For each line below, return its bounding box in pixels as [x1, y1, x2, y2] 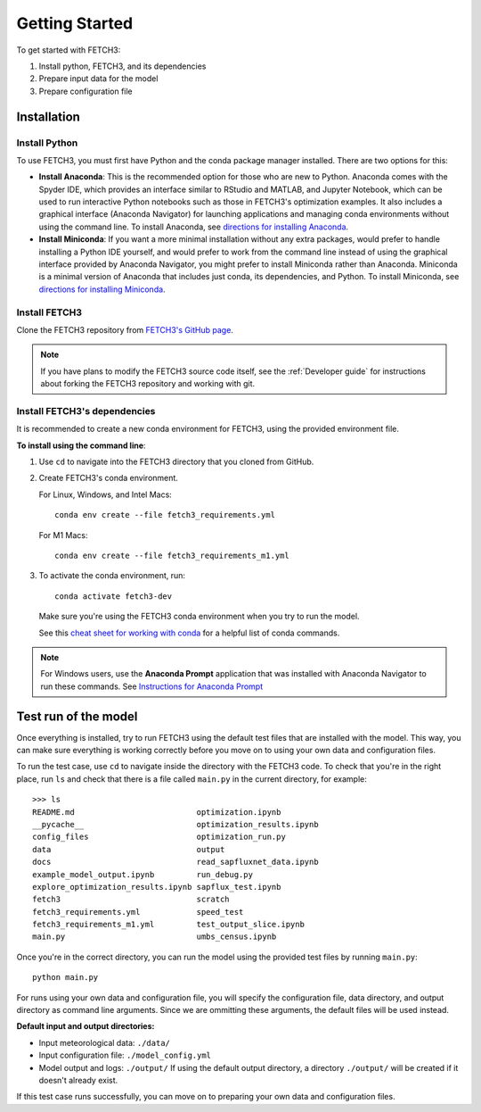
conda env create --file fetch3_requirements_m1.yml [54, 550, 289, 560]
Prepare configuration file [38, 86, 133, 96]
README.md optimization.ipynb [32, 807, 281, 817]
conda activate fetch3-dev [54, 591, 173, 602]
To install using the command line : [16, 440, 146, 451]
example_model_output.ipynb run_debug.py [32, 869, 254, 879]
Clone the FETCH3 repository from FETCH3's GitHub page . [16, 324, 233, 335]
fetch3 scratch [32, 894, 231, 905]
